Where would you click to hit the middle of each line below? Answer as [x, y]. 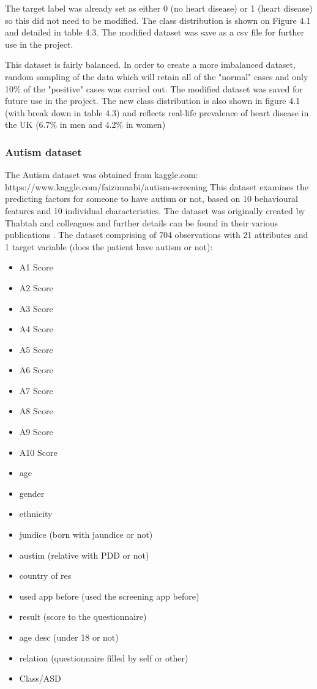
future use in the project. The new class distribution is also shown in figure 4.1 [153, 101]
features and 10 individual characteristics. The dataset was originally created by [155, 210]
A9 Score [36, 432]
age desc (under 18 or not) [69, 637]
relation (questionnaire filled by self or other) [104, 657]
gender [32, 493]
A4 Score [36, 329]
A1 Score [36, 267]
